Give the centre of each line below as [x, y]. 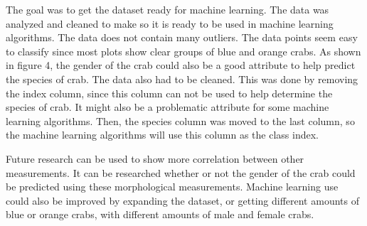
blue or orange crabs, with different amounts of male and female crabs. [160, 214]
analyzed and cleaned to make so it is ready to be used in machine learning [170, 23]
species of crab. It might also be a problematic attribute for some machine [167, 107]
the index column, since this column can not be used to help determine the [169, 93]
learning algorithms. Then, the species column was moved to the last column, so [180, 120]
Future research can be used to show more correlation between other [155, 158]
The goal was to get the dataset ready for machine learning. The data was [167, 9]
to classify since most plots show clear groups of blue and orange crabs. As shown [183, 51]
